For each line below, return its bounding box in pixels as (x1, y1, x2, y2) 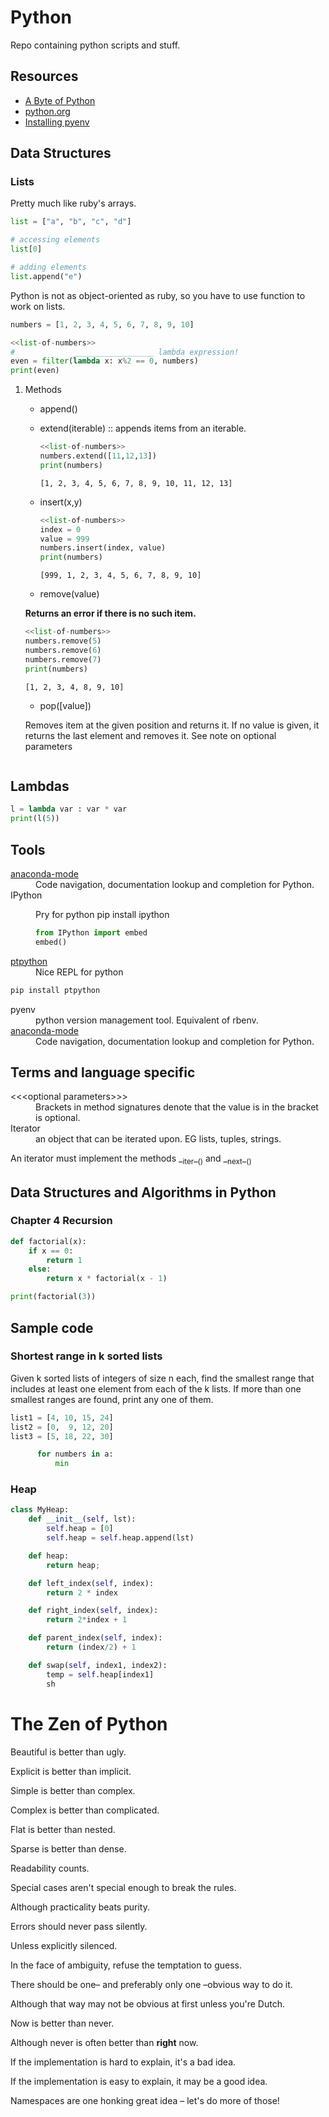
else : (28, 1264, 52, 1275)
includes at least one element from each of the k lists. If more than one (10, 1382, 302, 1395)
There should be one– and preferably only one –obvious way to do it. (10, 1978, 293, 1990)
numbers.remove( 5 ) (24, 636, 102, 646)
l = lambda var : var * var (10, 804, 128, 815)
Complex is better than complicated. (10, 1804, 160, 1816)
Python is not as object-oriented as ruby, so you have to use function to (10, 289, 306, 301)
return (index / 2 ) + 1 (46, 1642, 137, 1653)
